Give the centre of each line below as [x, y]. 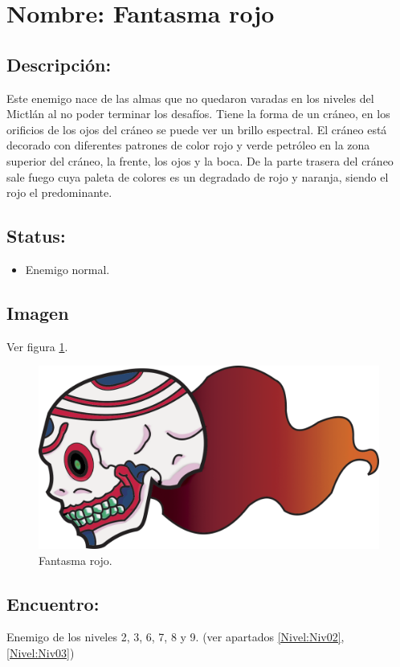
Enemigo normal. [67, 269]
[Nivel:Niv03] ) [41, 653]
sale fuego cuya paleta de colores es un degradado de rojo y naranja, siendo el [198, 176]
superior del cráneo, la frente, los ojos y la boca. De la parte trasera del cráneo [200, 160]
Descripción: [59, 64]
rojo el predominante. [59, 192]
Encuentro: [53, 603]
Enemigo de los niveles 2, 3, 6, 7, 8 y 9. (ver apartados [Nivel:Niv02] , [176, 637]
